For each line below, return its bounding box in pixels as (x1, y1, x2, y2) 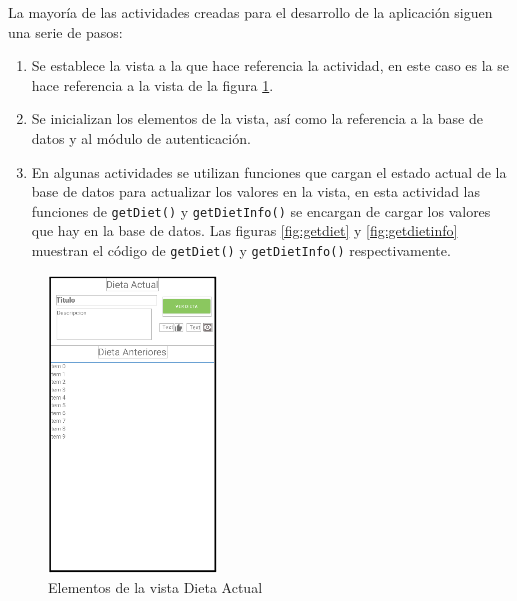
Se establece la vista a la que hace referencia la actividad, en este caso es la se (31, 55, 509, 76)
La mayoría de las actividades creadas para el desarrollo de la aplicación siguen (8, 2, 493, 22)
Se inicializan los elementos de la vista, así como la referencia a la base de (31, 108, 483, 129)
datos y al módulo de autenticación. (31, 127, 251, 148)
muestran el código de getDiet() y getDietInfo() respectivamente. (31, 240, 451, 260)
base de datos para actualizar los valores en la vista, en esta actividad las (31, 181, 481, 202)
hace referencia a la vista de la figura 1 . (31, 74, 274, 95)
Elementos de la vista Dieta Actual (48, 577, 263, 598)
